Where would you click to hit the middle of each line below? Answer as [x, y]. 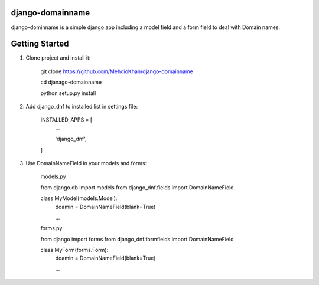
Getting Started [40, 44]
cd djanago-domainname [71, 82]
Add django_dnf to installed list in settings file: [82, 106]
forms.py [51, 228]
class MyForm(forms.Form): [74, 250]
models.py [53, 176]
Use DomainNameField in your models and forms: [86, 163]
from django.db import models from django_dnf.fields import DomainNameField [137, 187]
